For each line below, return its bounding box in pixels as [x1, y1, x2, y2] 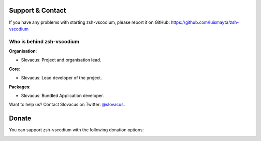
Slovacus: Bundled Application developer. [21, 93, 104, 98]
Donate [9, 114, 31, 123]
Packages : [9, 84, 31, 90]
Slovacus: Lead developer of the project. [21, 75, 102, 81]
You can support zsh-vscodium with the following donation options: [9, 127, 144, 133]
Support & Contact [9, 6, 66, 15]
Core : [9, 66, 20, 72]
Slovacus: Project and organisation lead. [21, 57, 101, 63]
